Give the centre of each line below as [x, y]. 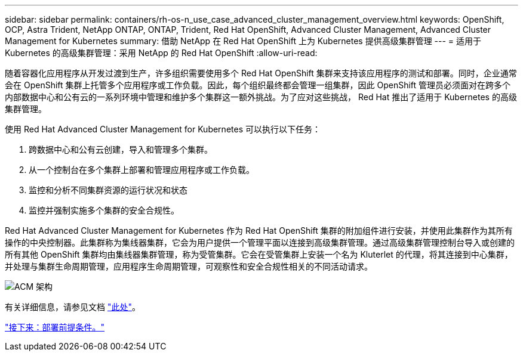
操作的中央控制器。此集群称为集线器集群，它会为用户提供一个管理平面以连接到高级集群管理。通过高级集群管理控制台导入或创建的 [260, 242]
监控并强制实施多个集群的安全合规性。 [104, 210]
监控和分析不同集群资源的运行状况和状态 [108, 190]
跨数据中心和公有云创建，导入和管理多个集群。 [121, 149]
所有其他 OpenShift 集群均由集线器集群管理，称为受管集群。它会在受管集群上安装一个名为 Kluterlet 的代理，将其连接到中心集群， [259, 254]
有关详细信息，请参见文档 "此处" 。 [73, 307]
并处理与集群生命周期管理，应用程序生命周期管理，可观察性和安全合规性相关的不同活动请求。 [189, 266]
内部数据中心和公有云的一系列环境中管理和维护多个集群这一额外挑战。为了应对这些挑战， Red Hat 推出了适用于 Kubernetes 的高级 [261, 97]
